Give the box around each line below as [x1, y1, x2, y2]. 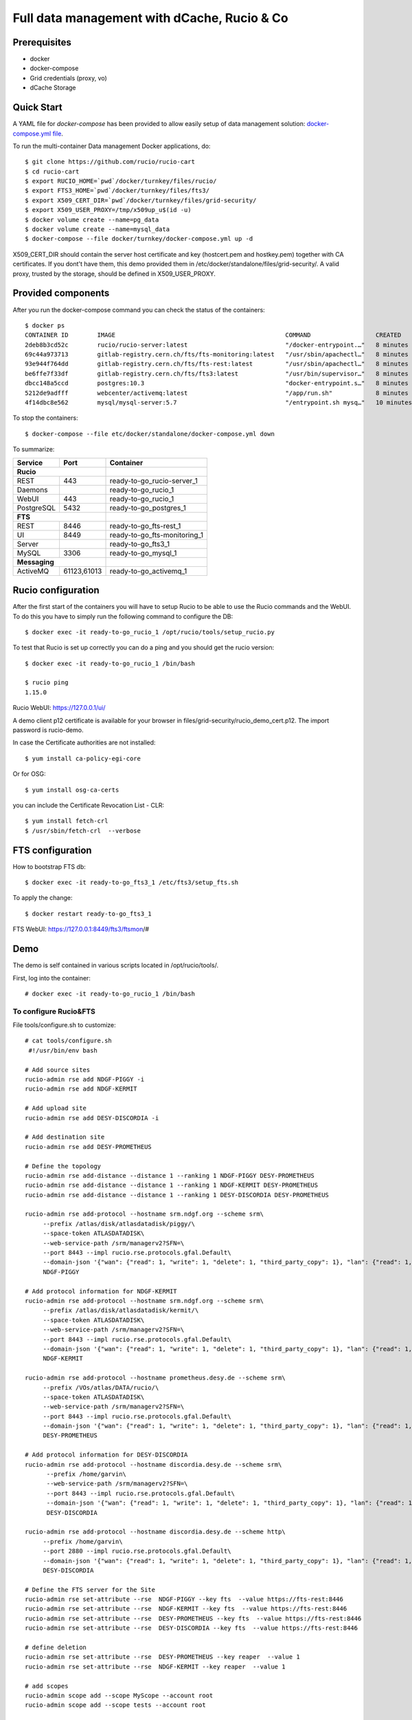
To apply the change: [12, 894, 73, 902]
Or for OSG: [12, 770, 46, 778]
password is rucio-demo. [12, 726, 84, 734]
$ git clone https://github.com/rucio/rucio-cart [25, 158, 196, 166]
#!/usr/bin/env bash [28, 1046, 98, 1054]
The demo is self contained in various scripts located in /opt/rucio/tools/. [12, 961, 219, 969]
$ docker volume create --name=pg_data [25, 215, 159, 224]
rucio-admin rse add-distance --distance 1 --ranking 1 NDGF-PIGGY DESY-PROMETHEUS [25, 1172, 315, 1179]
